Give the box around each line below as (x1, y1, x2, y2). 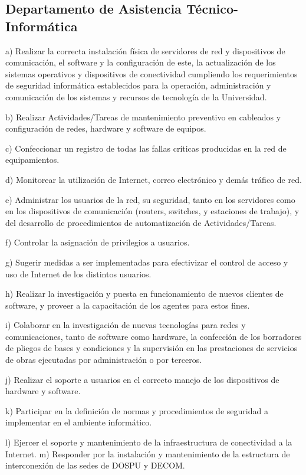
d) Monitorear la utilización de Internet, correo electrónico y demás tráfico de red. (5, 173, 302, 185)
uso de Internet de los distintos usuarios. (5, 267, 152, 280)
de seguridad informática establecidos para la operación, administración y (5, 79, 271, 91)
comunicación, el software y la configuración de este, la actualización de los (5, 56, 276, 68)
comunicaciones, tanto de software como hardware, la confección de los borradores (5, 330, 302, 342)
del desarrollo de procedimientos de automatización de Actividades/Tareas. (5, 216, 277, 228)
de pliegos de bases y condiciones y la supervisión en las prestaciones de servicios (5, 342, 298, 354)
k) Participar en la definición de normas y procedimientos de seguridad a (5, 404, 268, 417)
